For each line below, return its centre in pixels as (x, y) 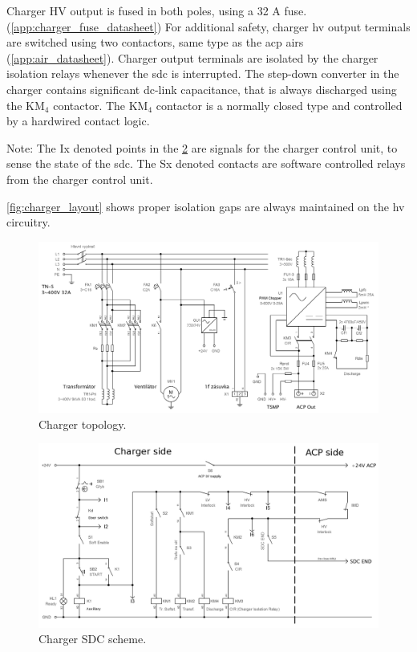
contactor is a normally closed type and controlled (279, 105)
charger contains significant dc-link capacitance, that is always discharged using (202, 89)
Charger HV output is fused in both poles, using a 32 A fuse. (157, 10)
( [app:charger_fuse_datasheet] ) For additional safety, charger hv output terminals (208, 26)
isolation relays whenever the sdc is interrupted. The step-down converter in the (203, 73)
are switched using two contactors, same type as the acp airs (155, 42)
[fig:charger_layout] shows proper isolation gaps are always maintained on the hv (206, 206)
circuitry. (28, 222)
